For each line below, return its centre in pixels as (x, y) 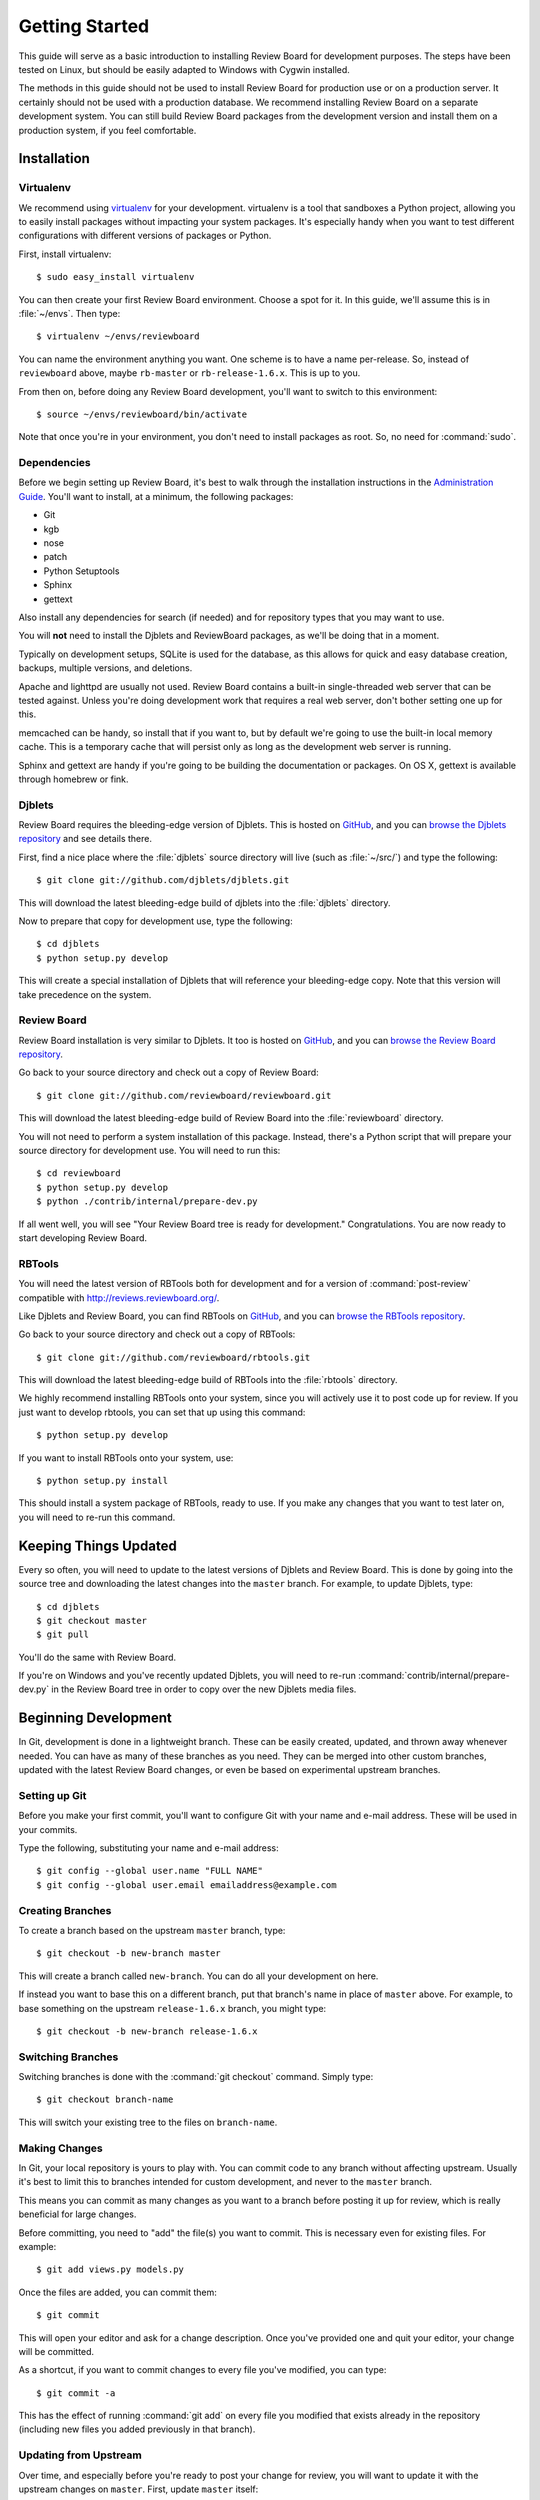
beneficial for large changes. (77, 2214)
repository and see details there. (85, 839)
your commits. (48, 1829)
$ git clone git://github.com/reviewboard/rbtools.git (173, 1357)
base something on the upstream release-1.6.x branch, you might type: (172, 2008)
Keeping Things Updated (97, 1545)
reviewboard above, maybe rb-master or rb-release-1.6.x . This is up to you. (189, 373)
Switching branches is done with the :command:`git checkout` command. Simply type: (196, 2077)
